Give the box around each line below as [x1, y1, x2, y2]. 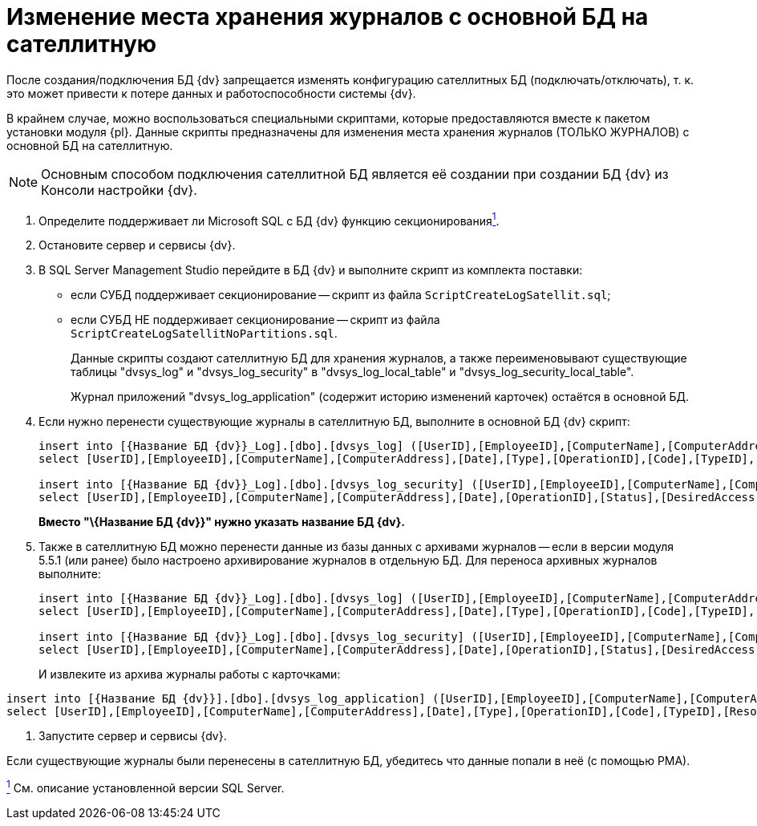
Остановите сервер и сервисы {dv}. [38, 238, 236, 253]
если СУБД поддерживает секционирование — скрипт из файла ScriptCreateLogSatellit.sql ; [71, 288, 611, 302]
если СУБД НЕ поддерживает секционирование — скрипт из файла [71, 313, 440, 327]
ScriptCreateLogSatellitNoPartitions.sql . [71, 326, 338, 341]
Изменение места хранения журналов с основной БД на [6, 3, 649, 30]
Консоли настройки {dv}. [41, 181, 197, 198]
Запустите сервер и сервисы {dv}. [38, 729, 227, 743]
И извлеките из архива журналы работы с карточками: [38, 667, 341, 682]
